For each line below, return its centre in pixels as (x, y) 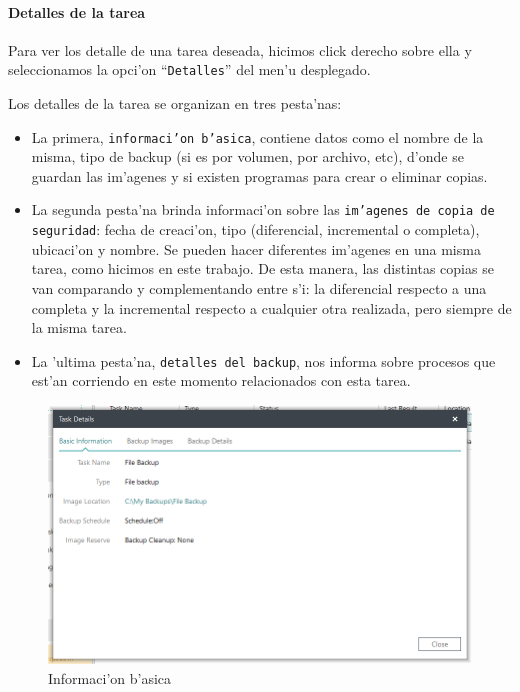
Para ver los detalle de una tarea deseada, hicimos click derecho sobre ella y (240, 49)
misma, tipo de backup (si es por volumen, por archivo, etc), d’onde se (247, 156)
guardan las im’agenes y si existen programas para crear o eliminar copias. (259, 175)
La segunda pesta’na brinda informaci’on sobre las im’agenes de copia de (263, 209)
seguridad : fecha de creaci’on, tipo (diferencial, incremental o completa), (255, 229)
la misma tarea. (79, 327)
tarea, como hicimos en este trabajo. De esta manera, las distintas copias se (262, 268)
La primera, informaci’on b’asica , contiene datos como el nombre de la (257, 136)
